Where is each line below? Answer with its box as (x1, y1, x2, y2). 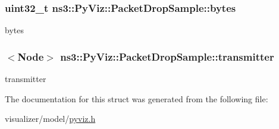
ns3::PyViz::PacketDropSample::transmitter (60, 49, 274, 64)
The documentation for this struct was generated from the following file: (5, 92, 268, 105)
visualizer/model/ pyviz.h (5, 112, 96, 125)
